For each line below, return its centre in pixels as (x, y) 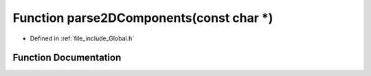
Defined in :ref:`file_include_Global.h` (82, 38)
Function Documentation (67, 58)
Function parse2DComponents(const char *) (143, 18)
